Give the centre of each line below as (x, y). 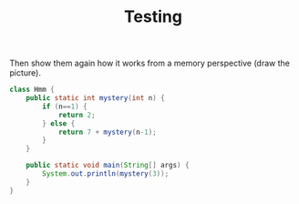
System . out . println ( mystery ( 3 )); (106, 174)
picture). (26, 73)
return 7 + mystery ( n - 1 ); (107, 132)
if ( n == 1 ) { (65, 107)
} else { (59, 123)
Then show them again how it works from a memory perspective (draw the (149, 63)
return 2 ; (77, 115)
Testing (153, 17)
